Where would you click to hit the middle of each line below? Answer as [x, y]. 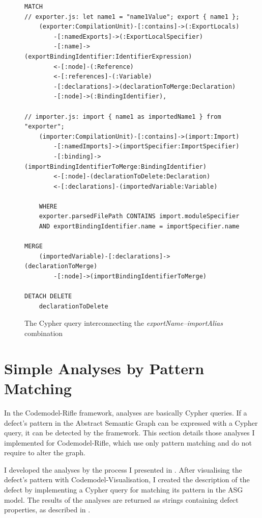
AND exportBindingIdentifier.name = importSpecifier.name [139, 227]
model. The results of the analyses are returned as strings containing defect [121, 499]
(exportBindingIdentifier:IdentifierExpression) [108, 56]
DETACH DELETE [48, 296]
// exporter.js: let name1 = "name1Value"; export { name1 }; [132, 17]
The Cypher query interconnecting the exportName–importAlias [124, 323]
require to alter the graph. [45, 452]
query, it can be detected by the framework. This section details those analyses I [129, 433]
